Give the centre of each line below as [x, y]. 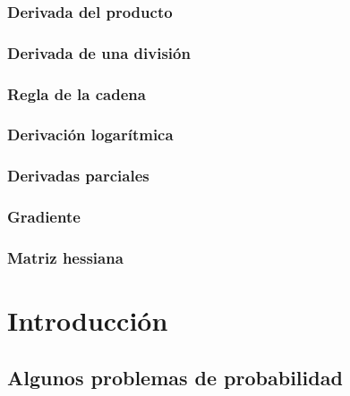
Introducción [88, 320]
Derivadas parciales [78, 176]
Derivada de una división [99, 52]
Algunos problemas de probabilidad [175, 377]
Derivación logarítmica [90, 135]
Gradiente [44, 217]
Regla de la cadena [77, 93]
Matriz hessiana [65, 257]
